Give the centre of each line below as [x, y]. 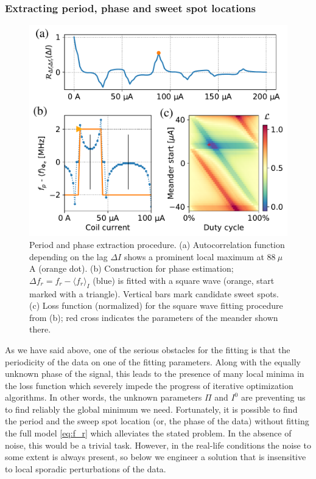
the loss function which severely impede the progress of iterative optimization [149, 385]
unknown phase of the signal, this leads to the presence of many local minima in [155, 374]
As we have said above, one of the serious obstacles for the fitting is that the [148, 349]
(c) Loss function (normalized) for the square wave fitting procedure [156, 305]
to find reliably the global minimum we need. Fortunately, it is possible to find [151, 409]
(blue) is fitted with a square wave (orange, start [184, 280]
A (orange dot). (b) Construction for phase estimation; [132, 268]
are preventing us [273, 397]
